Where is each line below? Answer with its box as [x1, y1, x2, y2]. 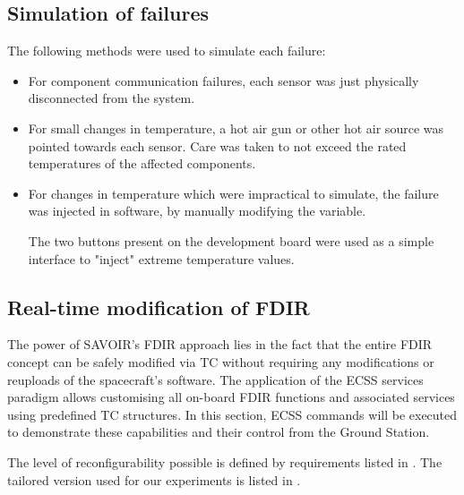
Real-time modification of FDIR [7, 293, 310, 320]
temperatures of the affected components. [28, 154, 256, 173]
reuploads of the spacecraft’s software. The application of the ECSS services [7, 370, 424, 388]
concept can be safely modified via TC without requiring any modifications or [7, 352, 434, 371]
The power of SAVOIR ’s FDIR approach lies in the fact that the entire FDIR [7, 335, 433, 354]
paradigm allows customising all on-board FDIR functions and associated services [7, 388, 455, 406]
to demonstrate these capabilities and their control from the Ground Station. [7, 422, 430, 441]
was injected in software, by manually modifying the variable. [28, 201, 366, 220]
